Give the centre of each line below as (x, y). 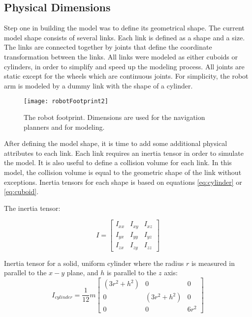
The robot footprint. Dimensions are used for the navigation (114, 117)
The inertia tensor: (32, 208)
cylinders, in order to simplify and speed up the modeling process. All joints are (124, 66)
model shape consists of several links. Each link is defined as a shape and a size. (125, 37)
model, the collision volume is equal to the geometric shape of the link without (123, 172)
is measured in (213, 263)
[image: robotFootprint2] (66, 101)
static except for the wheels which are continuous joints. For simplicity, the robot (126, 76)
